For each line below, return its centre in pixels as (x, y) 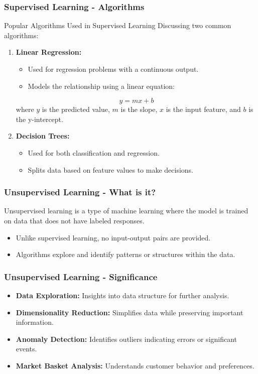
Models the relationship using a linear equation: (101, 86)
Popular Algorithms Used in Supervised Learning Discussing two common (118, 25)
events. (26, 349)
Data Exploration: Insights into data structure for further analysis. (122, 295)
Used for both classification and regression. (94, 152)
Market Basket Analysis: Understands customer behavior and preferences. (135, 365)
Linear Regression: (49, 52)
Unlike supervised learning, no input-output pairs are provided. (113, 237)
